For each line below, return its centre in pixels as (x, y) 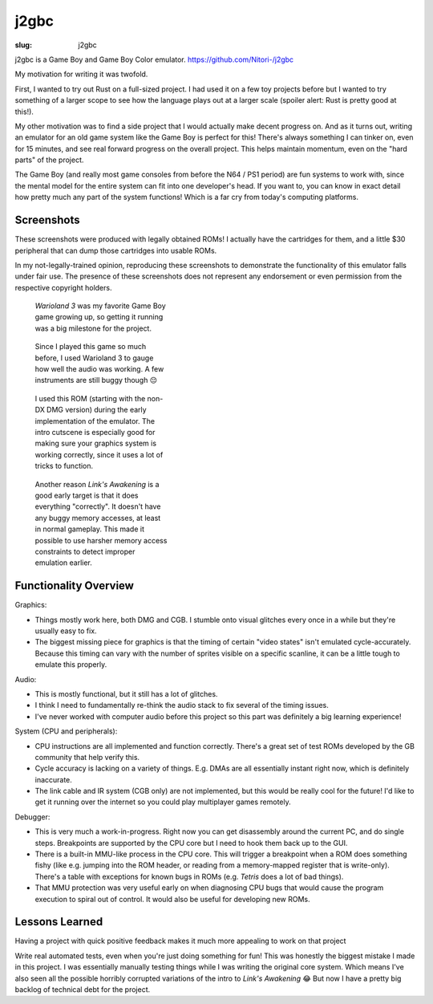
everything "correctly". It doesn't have (98, 506)
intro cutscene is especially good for (95, 432)
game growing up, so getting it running (99, 317)
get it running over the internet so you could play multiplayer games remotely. (163, 802)
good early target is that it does (87, 495)
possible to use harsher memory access (101, 540)
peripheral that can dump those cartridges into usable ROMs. (116, 250)
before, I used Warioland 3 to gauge (94, 358)
